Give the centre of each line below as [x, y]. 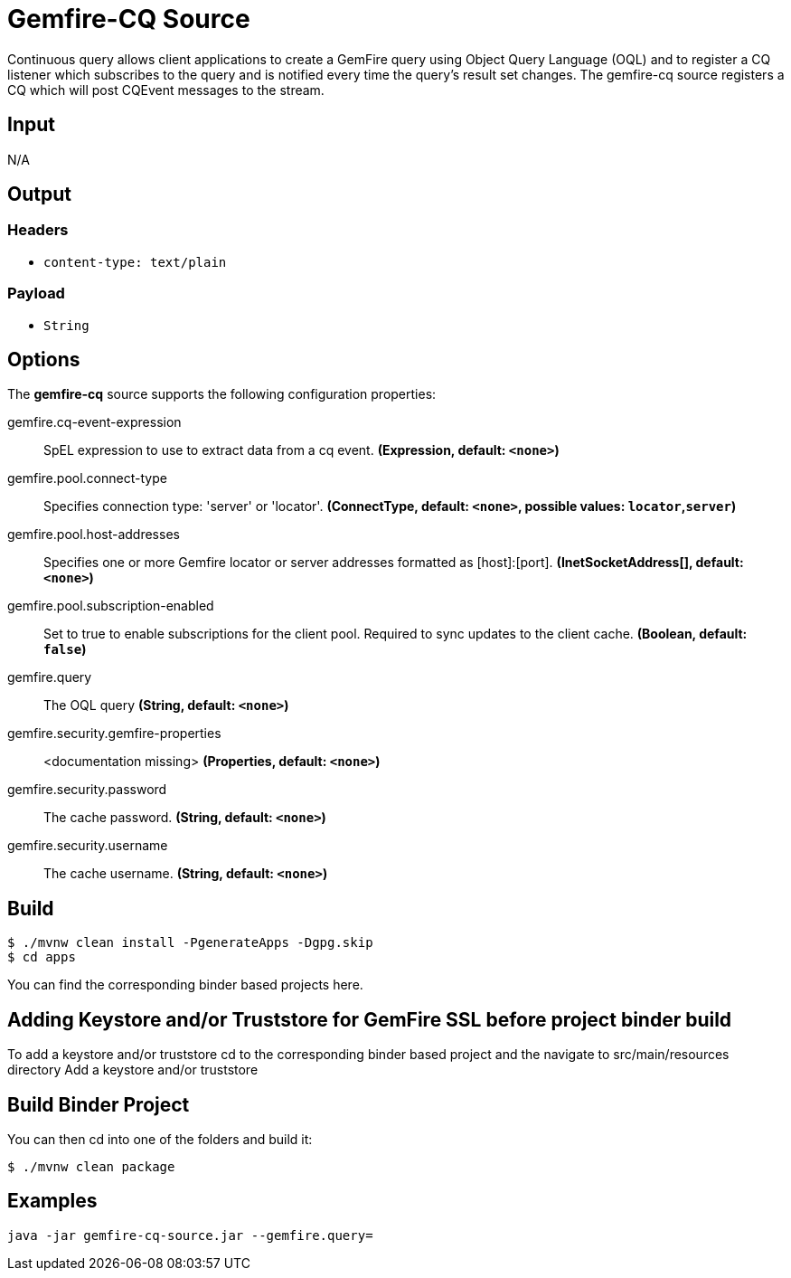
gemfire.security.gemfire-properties [114, 734]
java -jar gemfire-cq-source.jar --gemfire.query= [190, 1235]
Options [44, 359]
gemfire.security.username [88, 846]
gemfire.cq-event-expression [94, 422]
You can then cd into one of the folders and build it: [160, 1139]
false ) [65, 649]
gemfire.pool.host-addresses [94, 535]
